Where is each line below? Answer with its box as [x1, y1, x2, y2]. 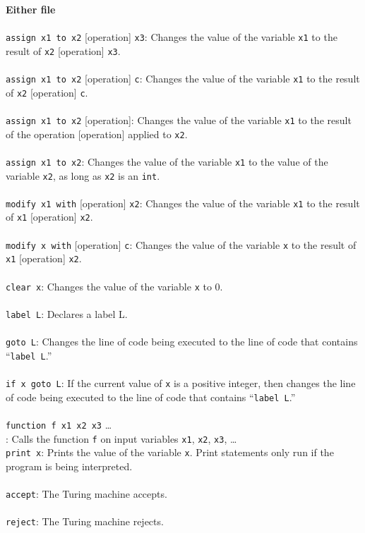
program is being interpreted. [6, 458, 133, 473]
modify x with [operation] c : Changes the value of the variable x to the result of [6, 237, 357, 252]
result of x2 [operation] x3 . [6, 43, 121, 58]
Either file [6, 2, 56, 16]
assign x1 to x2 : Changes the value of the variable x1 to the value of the [6, 154, 328, 169]
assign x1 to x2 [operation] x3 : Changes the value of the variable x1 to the [6, 30, 337, 44]
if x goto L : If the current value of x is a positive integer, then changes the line [6, 376, 356, 391]
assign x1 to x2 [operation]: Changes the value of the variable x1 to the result [6, 113, 352, 127]
